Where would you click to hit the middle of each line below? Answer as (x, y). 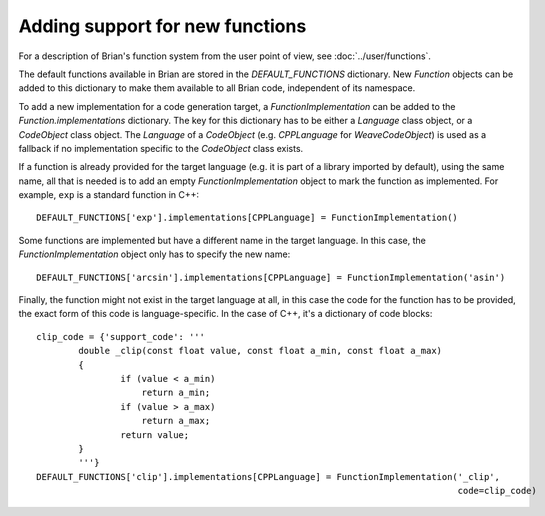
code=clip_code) (497, 491)
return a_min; (176, 393)
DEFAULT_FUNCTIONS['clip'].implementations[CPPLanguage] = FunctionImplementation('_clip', (268, 476)
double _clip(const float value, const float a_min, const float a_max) (260, 351)
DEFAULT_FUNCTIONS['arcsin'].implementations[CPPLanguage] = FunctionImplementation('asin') (271, 277)
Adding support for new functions (162, 26)
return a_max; (176, 421)
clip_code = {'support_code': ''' (120, 336)
